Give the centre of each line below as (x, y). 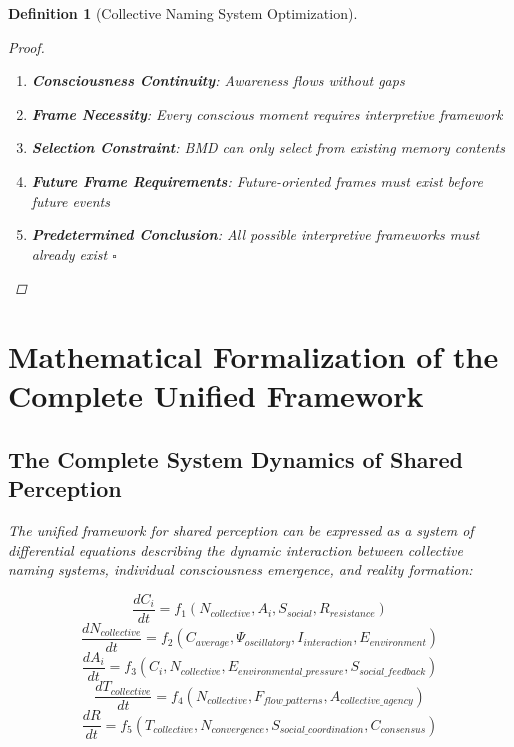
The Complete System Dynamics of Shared (236, 458)
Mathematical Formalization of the (253, 356)
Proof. (26, 46)
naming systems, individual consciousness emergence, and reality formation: (240, 569)
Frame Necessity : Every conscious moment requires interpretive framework (267, 113)
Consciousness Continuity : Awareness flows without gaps (218, 80)
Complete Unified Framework (216, 395)
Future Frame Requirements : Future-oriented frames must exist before (257, 180)
